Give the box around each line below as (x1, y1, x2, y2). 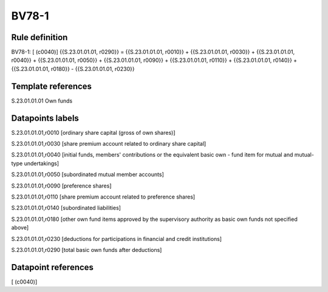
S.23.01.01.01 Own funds (11, 97, 73, 104)
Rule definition (11, 32, 68, 42)
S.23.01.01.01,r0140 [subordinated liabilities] (11, 204, 121, 212)
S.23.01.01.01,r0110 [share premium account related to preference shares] (11, 193, 196, 200)
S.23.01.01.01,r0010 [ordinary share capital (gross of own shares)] (11, 129, 176, 136)
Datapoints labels (11, 113, 79, 123)
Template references (11, 81, 92, 91)
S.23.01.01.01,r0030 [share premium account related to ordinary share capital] (11, 140, 207, 148)
